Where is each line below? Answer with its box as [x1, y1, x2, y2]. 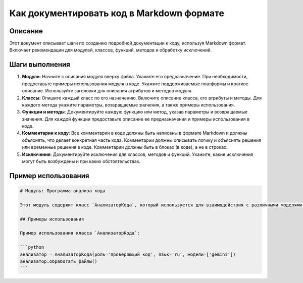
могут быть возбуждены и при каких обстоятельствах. [22, 158, 141, 164]
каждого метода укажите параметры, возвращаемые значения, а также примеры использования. [22, 101, 235, 108]
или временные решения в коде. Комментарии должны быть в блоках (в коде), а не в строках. [22, 144, 228, 150]
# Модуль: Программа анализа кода [20, 188, 106, 194]
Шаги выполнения [9, 61, 70, 69]
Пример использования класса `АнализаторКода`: [20, 230, 140, 236]
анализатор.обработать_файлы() [20, 258, 98, 264]
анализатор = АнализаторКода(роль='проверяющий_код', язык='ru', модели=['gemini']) [20, 251, 236, 257]
